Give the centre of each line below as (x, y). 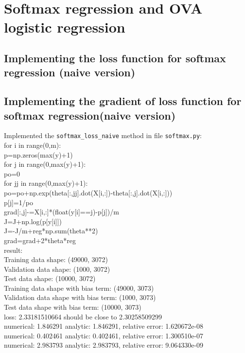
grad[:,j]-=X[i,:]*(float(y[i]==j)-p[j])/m (61, 212)
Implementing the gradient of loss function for (123, 101)
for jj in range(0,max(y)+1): (46, 183)
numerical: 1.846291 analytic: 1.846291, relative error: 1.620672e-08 (104, 326)
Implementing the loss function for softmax (115, 58)
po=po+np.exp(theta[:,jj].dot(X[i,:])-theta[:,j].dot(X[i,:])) (88, 192)
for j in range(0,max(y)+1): (45, 164)
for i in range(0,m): (33, 145)
